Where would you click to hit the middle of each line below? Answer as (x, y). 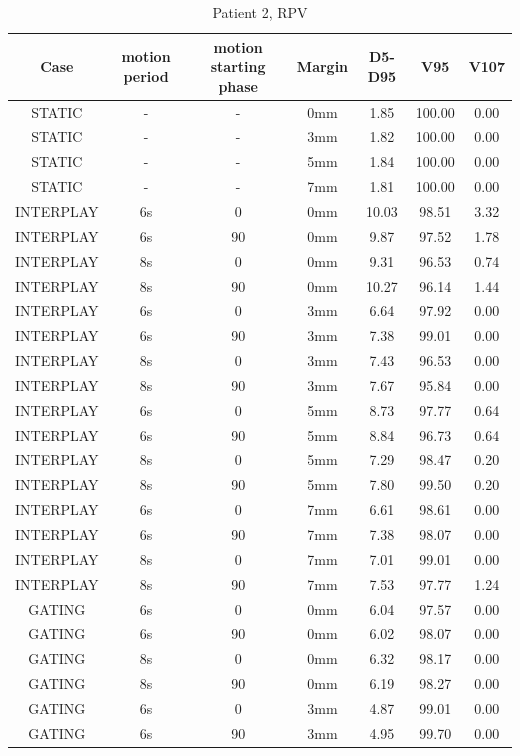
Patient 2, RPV (260, 12)
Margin (322, 66)
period (146, 75)
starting (238, 66)
